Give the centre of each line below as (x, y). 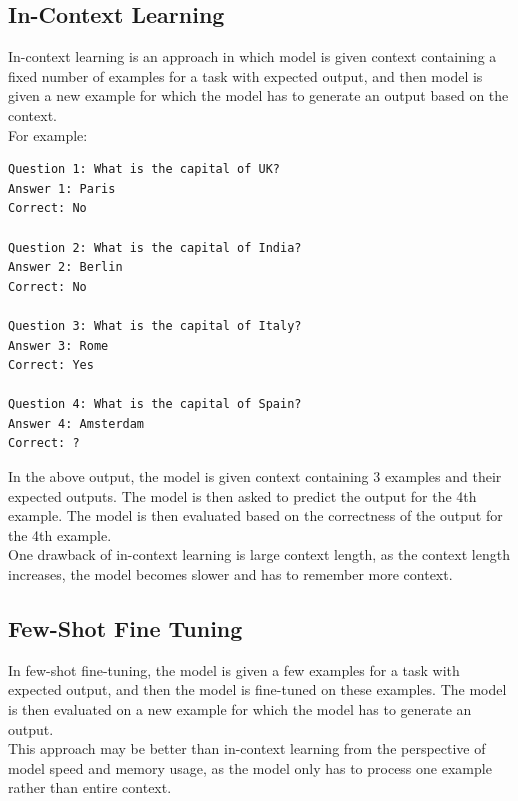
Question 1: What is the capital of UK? (144, 169)
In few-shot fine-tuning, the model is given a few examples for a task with (234, 669)
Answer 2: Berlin (65, 267)
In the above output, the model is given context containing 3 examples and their (255, 476)
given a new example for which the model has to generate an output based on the (258, 95)
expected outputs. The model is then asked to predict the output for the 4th (242, 495)
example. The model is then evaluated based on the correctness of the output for (255, 515)
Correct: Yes (51, 365)
